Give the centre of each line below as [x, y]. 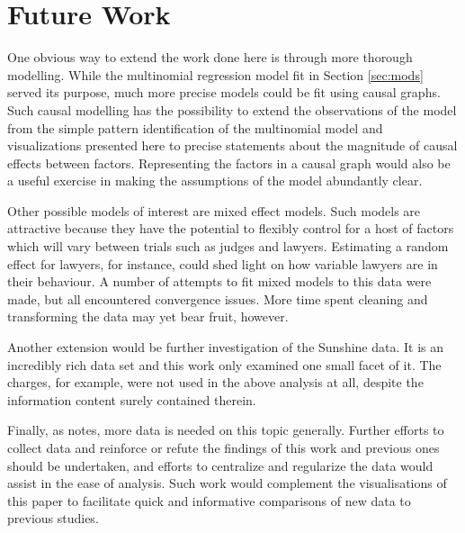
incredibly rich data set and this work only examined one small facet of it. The [224, 364]
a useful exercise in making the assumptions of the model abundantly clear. [215, 181]
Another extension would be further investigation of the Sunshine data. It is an [226, 347]
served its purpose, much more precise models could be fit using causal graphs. [224, 92]
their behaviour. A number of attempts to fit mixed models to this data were [219, 281]
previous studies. [53, 518]
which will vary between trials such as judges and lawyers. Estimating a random [228, 246]
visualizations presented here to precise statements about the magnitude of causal [232, 145]
